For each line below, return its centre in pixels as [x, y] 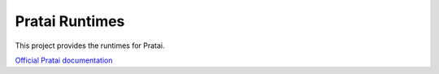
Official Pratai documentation [64, 60]
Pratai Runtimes [70, 21]
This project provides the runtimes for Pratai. [90, 46]
